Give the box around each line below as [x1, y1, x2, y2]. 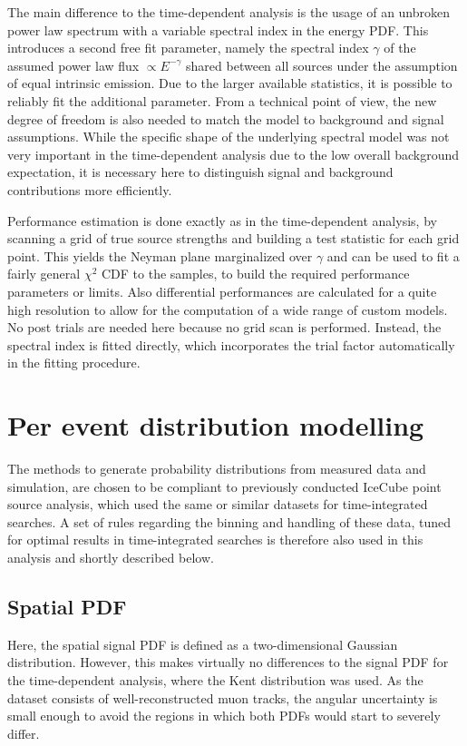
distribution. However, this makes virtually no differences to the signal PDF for [7, 653, 449, 672]
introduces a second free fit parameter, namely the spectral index [7, 38, 369, 57]
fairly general [7, 264, 81, 283]
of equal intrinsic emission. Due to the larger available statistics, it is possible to [7, 74, 452, 93]
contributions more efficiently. [7, 180, 172, 199]
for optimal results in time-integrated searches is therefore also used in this [7, 530, 423, 549]
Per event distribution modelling [7, 407, 424, 444]
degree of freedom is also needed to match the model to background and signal [7, 109, 444, 128]
